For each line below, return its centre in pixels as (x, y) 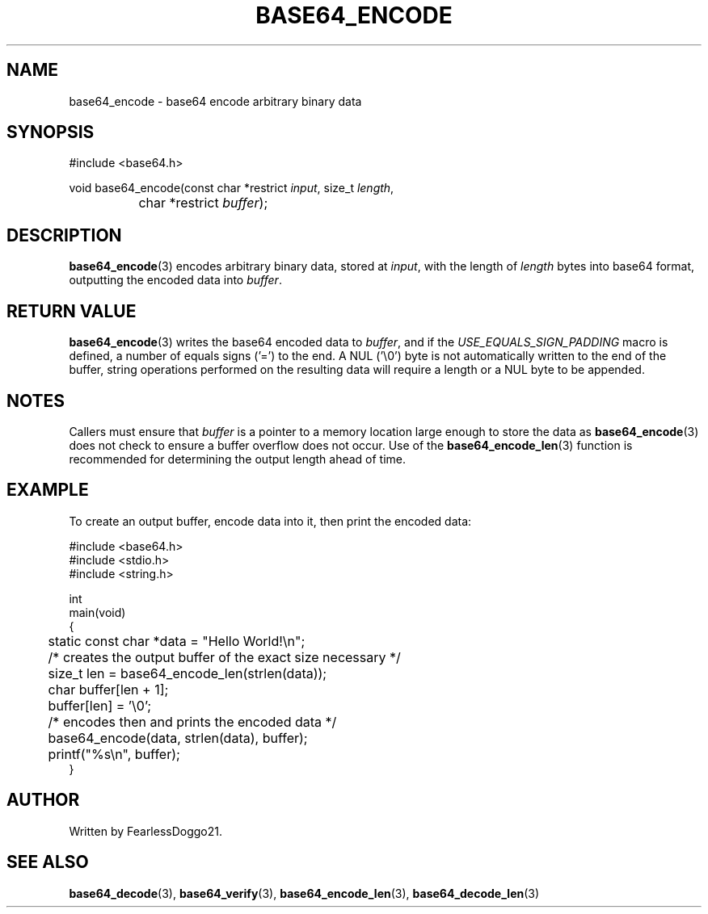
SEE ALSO (48, 862)
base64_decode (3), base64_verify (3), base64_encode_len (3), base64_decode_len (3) (304, 893)
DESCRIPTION (64, 235)
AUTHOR (43, 800)
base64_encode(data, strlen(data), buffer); (178, 738)
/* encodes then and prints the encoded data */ (192, 721)
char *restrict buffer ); (203, 203)
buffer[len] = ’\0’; (99, 705)
